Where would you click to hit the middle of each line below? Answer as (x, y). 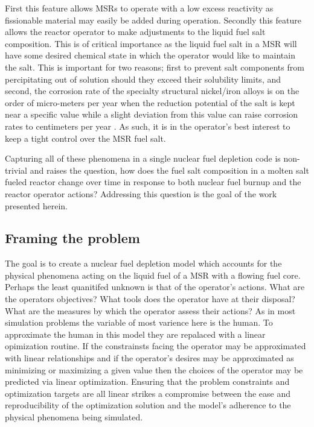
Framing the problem (72, 238)
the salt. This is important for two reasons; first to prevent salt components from (155, 67)
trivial (16, 170)
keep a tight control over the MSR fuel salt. (85, 138)
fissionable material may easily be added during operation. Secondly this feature (153, 20)
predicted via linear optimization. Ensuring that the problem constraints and (147, 381)
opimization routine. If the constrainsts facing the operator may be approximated (155, 346)
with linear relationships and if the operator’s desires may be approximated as (149, 358)
